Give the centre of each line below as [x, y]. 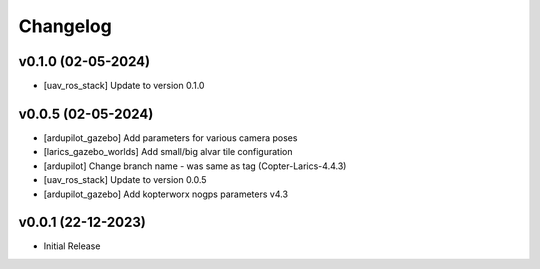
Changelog [65, 26]
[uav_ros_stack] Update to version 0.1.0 [124, 86]
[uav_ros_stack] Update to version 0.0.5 [125, 180]
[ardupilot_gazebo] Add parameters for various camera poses [170, 137]
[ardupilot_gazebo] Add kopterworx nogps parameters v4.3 [166, 194]
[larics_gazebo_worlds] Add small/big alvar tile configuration [168, 152]
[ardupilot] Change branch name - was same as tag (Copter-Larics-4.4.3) [195, 166]
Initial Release [72, 246]
